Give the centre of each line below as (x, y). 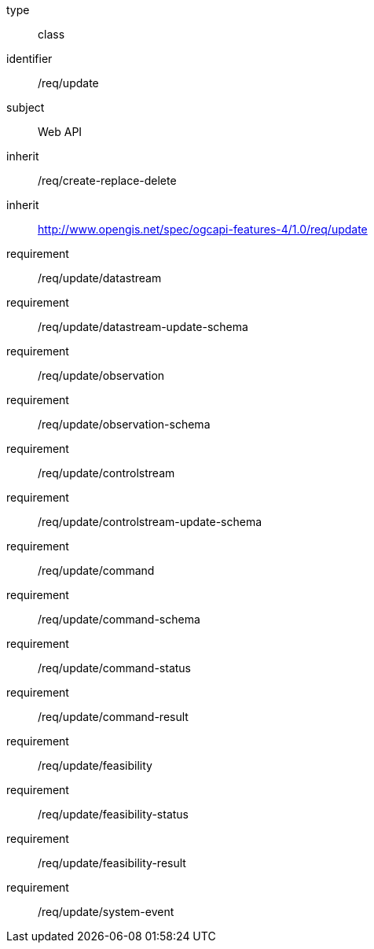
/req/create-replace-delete (107, 180)
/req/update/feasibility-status (114, 814)
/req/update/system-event (106, 912)
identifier (29, 59)
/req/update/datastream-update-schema (143, 327)
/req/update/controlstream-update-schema (150, 522)
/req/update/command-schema (119, 619)
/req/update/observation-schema (124, 424)
